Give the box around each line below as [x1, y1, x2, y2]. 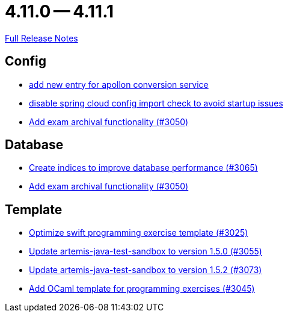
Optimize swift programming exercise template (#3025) [29, 227, 248, 238]
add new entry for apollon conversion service [29, 79, 209, 90]
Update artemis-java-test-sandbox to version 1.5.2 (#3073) [29, 265, 262, 275]
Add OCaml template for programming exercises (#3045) [29, 283, 255, 294]
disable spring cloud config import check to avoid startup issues [29, 97, 283, 108]
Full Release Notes [5, 32, 78, 43]
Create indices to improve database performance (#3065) [29, 162, 258, 173]
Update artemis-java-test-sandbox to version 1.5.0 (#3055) [29, 246, 262, 257]
